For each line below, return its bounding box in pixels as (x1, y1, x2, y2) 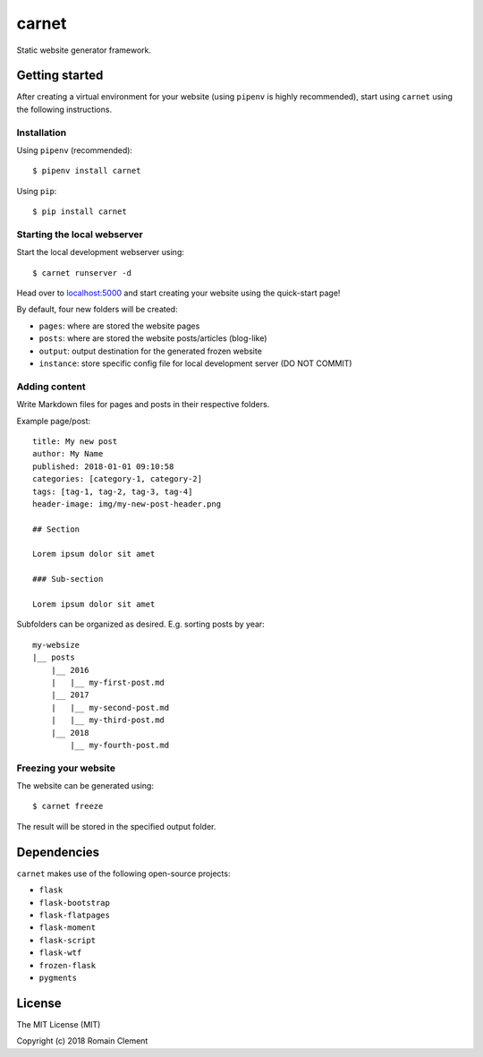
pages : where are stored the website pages (38, 320, 200, 331)
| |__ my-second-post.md (50, 703, 170, 712)
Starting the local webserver (16, 228, 143, 241)
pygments (38, 972, 78, 983)
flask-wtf (38, 948, 82, 958)
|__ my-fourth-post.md (70, 739, 170, 750)
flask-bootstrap (38, 898, 111, 908)
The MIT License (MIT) (16, 1019, 101, 1029)
